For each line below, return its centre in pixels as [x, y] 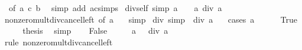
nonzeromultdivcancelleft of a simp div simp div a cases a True [151, 19]
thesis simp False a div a [95, 31]
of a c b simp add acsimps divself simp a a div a [115, 8]
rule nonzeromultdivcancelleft [59, 42]
